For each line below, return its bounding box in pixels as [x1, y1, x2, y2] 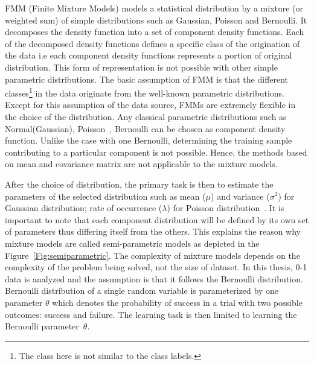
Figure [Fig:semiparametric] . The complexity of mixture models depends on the [5, 249, 300, 261]
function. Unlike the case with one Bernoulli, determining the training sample [5, 134, 292, 147]
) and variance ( [211, 189, 270, 202]
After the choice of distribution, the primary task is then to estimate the [5, 177, 274, 190]
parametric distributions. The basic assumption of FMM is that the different [5, 72, 289, 85]
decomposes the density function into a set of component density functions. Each [5, 25, 304, 38]
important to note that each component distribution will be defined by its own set [5, 213, 309, 226]
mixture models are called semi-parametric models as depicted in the [5, 236, 260, 249]
